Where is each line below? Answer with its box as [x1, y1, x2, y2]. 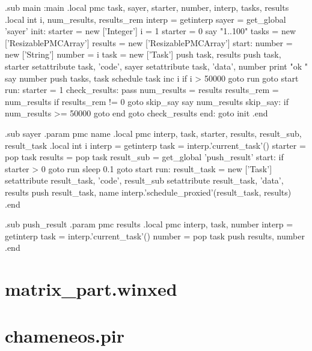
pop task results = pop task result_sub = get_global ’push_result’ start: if [5, 151, 284, 163]
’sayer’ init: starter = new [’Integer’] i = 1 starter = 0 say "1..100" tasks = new [5, 25, 296, 37]
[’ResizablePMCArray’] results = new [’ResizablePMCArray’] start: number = [5, 36, 293, 49]
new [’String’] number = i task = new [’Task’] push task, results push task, [5, 48, 281, 61]
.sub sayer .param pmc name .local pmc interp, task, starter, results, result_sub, [5, 127, 302, 139]
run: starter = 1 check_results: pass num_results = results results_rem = [5, 83, 279, 96]
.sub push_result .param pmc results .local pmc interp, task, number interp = [5, 218, 293, 230]
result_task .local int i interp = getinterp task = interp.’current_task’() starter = [5, 139, 306, 151]
